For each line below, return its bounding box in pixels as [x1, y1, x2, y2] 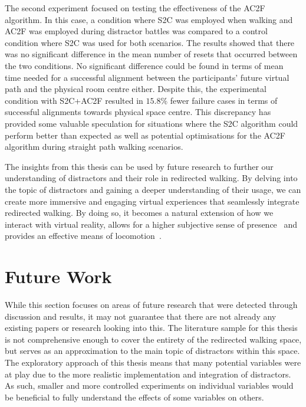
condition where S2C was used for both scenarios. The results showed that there [5, 36, 295, 48]
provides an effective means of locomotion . [5, 229, 162, 242]
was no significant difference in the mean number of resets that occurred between [5, 48, 298, 60]
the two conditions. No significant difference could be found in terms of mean [5, 59, 284, 71]
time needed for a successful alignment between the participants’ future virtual [5, 71, 289, 83]
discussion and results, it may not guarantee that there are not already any [5, 310, 277, 322]
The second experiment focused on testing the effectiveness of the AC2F [5, 2, 265, 14]
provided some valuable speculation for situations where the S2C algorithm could [5, 117, 298, 129]
